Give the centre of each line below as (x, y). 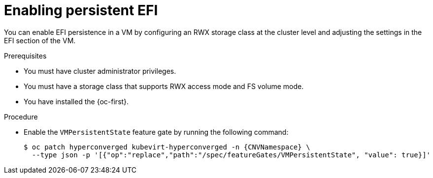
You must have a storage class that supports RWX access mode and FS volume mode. (164, 86)
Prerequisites (25, 56)
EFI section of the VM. (40, 40)
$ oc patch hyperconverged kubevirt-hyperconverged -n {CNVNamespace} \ (167, 147)
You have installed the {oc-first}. (76, 101)
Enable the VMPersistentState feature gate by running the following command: (156, 132)
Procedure (21, 117)
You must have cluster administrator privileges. (100, 71)
